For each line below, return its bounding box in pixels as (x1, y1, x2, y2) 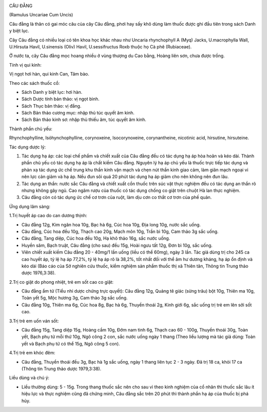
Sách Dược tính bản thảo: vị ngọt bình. (21, 96, 100, 102)
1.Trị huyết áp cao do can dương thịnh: (9, 213, 88, 219)
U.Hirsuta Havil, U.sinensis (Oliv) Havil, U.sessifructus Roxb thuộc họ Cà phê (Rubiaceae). (9, 43, 192, 49)
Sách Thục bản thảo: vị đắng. (21, 103, 82, 109)
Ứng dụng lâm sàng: (9, 203, 50, 209)
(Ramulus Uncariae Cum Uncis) (9, 12, 74, 18)
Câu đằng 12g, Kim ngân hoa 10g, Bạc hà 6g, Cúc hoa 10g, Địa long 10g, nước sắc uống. (21, 222, 201, 227)
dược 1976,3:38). (21, 270, 56, 276)
